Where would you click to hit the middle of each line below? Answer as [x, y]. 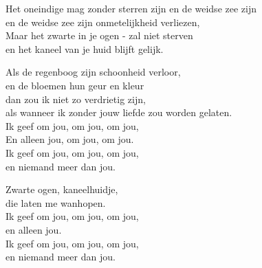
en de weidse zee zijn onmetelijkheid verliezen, [103, 22]
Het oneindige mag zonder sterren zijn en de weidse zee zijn [131, 8]
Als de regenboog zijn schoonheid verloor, [93, 72]
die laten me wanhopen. [56, 202]
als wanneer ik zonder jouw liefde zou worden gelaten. [119, 112]
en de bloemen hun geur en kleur [75, 85]
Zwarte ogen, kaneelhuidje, [62, 189]
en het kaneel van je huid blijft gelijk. [85, 48]
